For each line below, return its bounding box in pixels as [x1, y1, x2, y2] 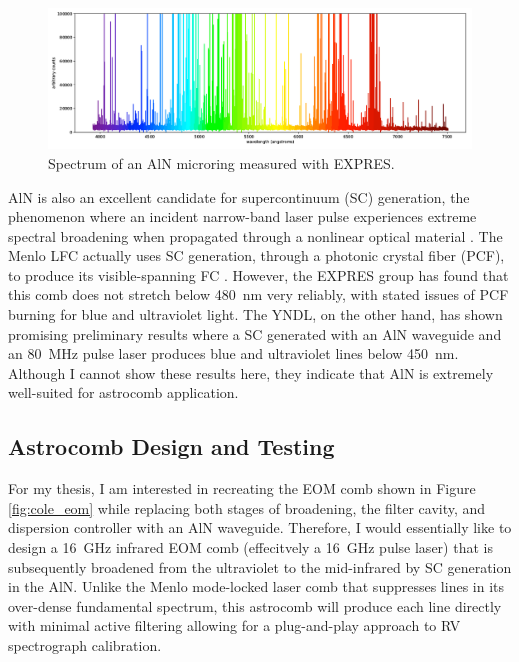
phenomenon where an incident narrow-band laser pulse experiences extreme [8, 206, 477, 227]
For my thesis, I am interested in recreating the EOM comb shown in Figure [8, 478, 476, 499]
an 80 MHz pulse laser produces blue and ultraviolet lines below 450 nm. [8, 343, 459, 364]
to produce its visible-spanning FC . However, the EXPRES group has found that [8, 264, 509, 285]
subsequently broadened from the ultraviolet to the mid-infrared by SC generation [8, 556, 512, 577]
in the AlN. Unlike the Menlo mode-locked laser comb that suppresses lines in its [8, 576, 505, 597]
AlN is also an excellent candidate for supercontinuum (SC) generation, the [8, 186, 470, 207]
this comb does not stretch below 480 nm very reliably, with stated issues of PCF [8, 284, 509, 305]
